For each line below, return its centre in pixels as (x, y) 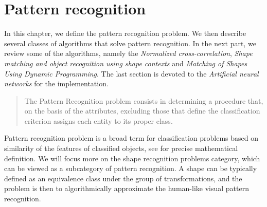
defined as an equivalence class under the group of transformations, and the (123, 178)
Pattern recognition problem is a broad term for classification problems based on (131, 138)
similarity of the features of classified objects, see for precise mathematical (121, 148)
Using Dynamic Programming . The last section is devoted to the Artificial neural (131, 73)
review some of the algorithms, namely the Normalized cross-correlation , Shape (128, 53)
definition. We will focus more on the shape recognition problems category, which (132, 158)
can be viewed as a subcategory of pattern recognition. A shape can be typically (131, 168)
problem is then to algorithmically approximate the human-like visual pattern (127, 188)
